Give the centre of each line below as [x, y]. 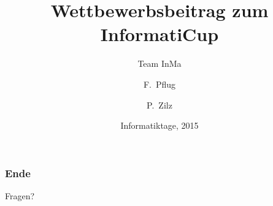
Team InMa [160, 63]
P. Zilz [160, 105]
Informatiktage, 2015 [160, 125]
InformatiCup [160, 34]
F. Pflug [160, 84]
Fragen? [20, 195]
